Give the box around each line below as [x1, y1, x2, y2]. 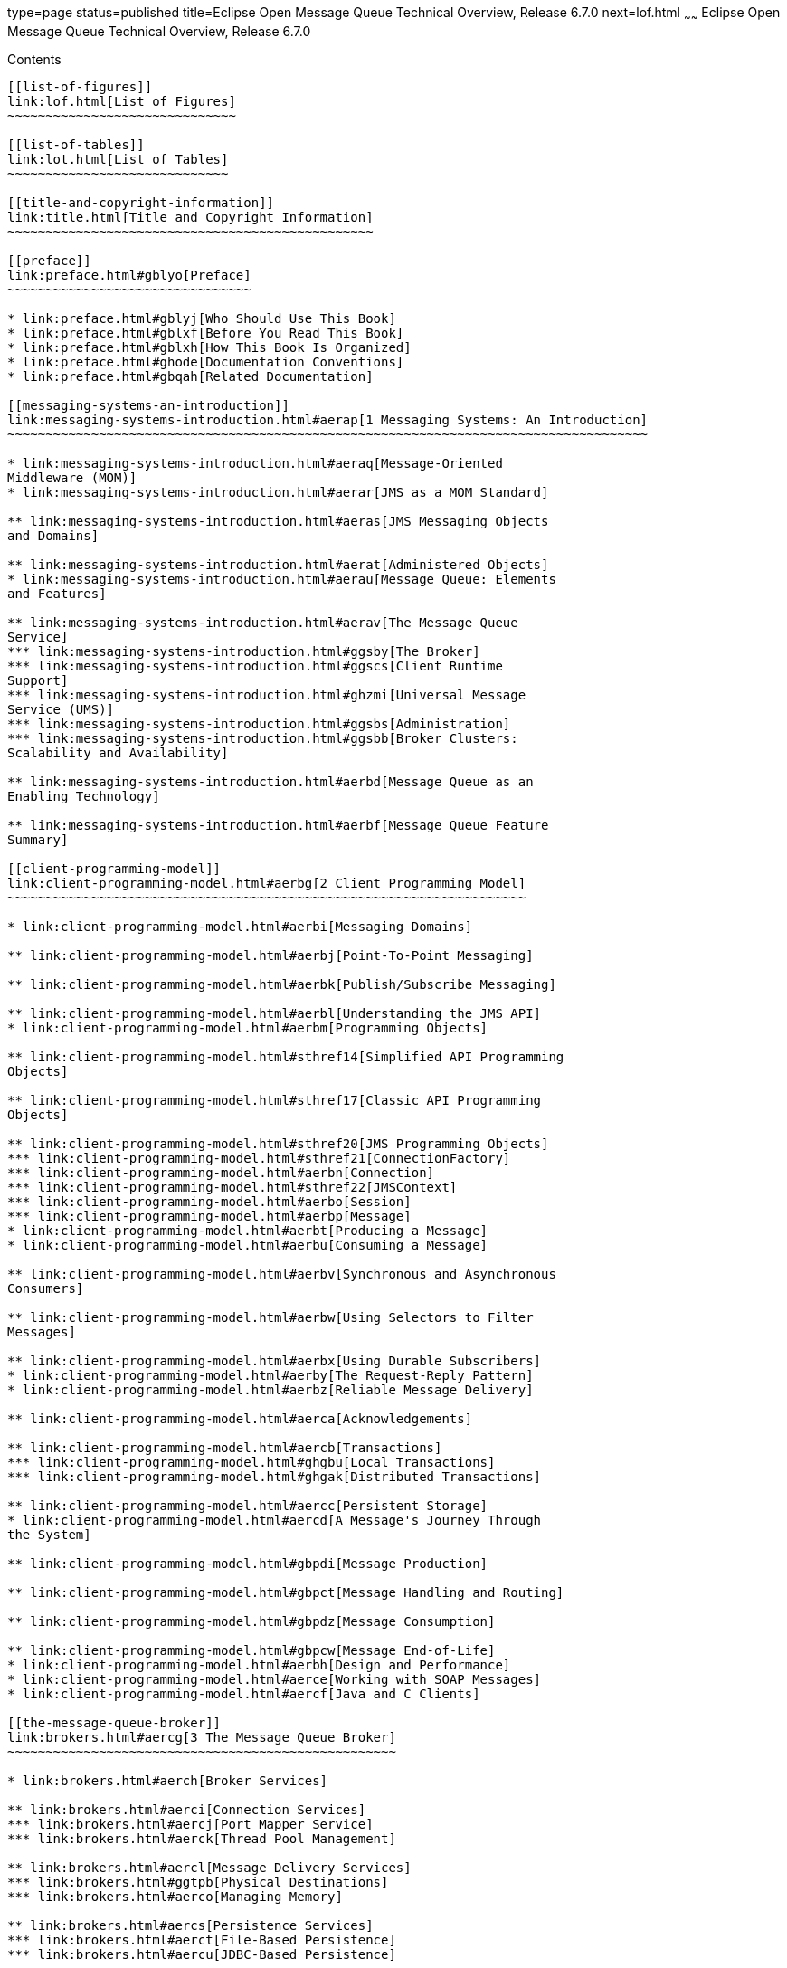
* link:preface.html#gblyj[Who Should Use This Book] [7, 310, 396, 326]
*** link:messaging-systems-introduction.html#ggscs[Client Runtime [7, 658, 503, 673]
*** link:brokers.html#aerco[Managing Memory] [7, 1888, 343, 1904]
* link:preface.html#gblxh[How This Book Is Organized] [7, 339, 412, 355]
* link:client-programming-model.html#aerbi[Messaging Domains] [7, 918, 473, 934]
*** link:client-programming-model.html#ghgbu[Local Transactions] [7, 1454, 496, 1469]
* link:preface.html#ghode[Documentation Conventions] [7, 354, 404, 369]
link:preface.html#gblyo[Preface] [7, 267, 251, 282]
